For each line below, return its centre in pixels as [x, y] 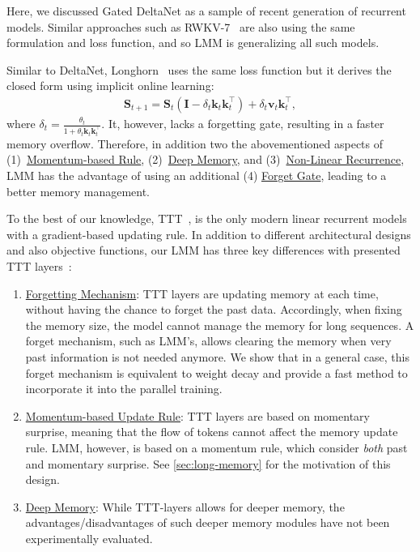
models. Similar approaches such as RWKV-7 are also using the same [181, 26]
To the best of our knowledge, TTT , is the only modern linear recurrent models [207, 218]
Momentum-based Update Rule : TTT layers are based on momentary [197, 415]
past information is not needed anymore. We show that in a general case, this [217, 357]
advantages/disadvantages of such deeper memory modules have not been [208, 522]
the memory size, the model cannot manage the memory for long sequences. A [220, 325]
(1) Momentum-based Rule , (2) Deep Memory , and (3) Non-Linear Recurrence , [206, 159]
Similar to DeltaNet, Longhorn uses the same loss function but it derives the [199, 69]
